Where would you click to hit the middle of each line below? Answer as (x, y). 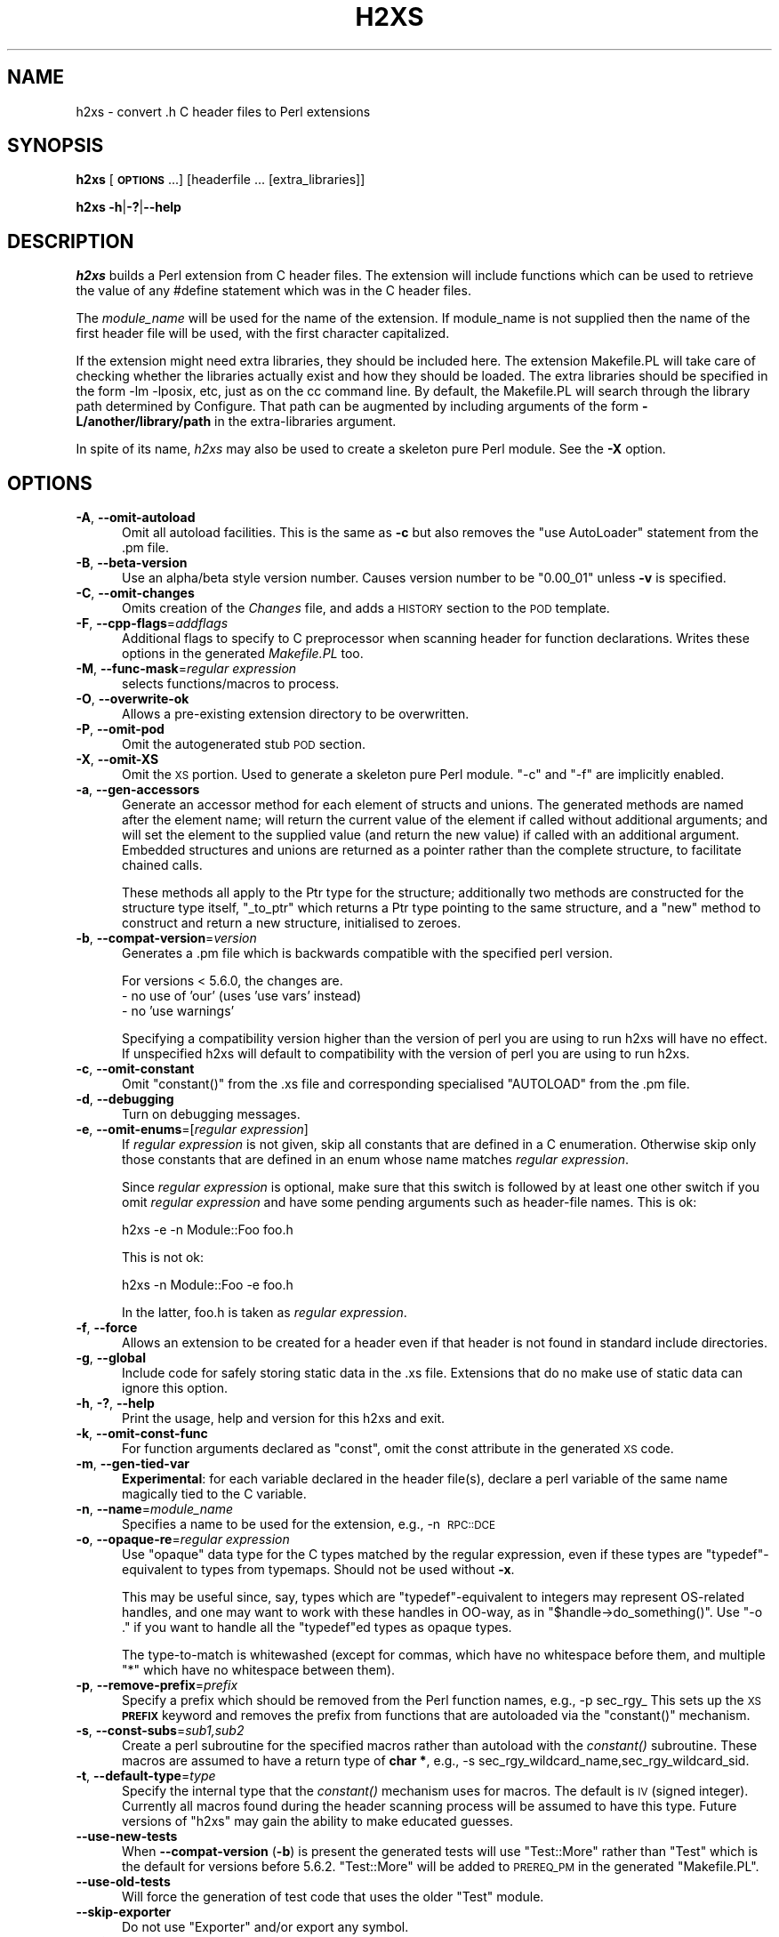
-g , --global (111, 1358)
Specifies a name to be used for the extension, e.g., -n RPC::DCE (309, 1524)
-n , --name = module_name (154, 1509)
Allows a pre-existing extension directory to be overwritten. (296, 714)
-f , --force (107, 1328)
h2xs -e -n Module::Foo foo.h (208, 1230)
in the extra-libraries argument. (305, 422)
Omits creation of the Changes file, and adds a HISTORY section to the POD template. (366, 608)
